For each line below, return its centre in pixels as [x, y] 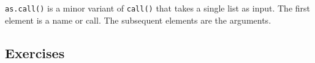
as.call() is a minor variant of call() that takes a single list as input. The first [158, 8]
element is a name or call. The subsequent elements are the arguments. [138, 20]
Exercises [35, 52]
